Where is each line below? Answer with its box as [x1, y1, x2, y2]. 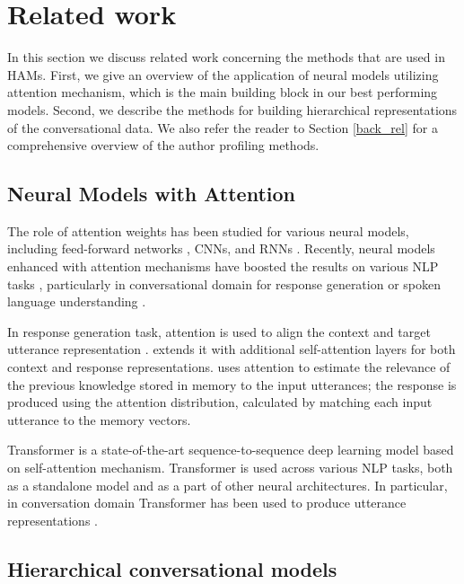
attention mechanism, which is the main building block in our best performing [7, 83, 438, 102]
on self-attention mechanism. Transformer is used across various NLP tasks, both [7, 458, 453, 477]
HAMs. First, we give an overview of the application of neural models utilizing [7, 65, 439, 84]
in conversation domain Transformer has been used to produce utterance [7, 493, 407, 512]
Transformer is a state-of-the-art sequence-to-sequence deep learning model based [7, 440, 454, 459]
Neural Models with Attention [7, 180, 296, 208]
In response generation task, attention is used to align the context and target [7, 322, 431, 341]
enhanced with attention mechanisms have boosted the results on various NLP [7, 257, 439, 276]
